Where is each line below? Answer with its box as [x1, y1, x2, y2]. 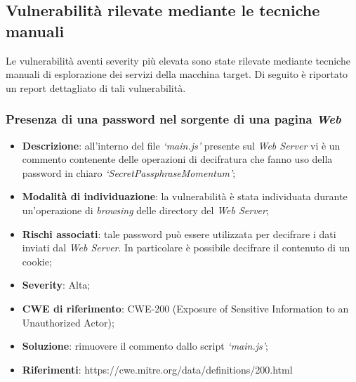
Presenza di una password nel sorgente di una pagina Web [6, 110, 341, 128]
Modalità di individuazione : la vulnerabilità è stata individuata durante [22, 189, 348, 204]
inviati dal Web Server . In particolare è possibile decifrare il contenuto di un [22, 240, 350, 255]
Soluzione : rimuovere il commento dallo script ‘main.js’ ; [22, 338, 268, 353]
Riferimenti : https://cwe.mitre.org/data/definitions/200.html [22, 362, 293, 376]
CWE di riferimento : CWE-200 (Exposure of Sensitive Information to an [22, 301, 349, 315]
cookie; [22, 253, 52, 268]
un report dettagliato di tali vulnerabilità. [6, 80, 186, 95]
